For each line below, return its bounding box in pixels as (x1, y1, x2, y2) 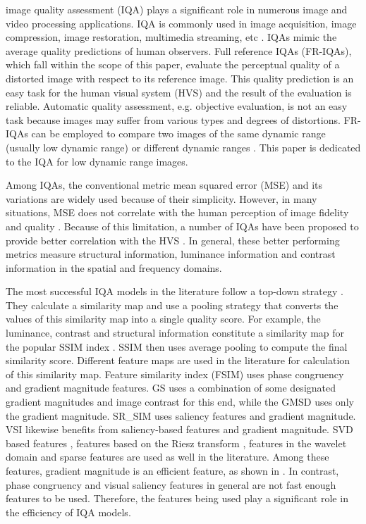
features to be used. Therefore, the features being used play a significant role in (6, 491, 348, 506)
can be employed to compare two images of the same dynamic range (31, 126, 326, 141)
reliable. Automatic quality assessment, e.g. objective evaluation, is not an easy (6, 99, 348, 113)
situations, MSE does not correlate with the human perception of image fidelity (6, 205, 349, 220)
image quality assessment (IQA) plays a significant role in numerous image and (6, 2, 348, 16)
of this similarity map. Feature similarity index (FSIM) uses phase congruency (6, 366, 344, 381)
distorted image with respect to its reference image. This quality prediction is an (6, 70, 354, 85)
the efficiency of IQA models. (6, 504, 131, 519)
